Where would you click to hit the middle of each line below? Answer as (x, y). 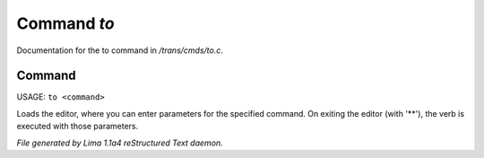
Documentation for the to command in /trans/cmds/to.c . (120, 50)
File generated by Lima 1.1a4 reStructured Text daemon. (120, 143)
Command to (66, 23)
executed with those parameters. (78, 127)
